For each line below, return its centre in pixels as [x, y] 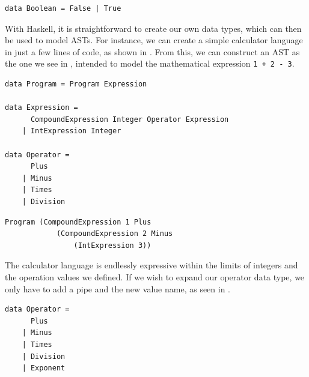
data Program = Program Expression [76, 84]
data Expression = [41, 108]
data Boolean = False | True [63, 8]
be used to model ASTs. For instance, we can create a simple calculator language [154, 40]
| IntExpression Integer [72, 131]
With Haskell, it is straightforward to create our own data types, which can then [153, 28]
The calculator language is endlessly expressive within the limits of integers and [151, 265]
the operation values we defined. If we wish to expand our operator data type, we [155, 276]
